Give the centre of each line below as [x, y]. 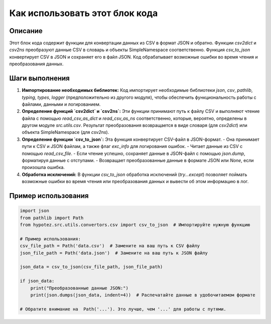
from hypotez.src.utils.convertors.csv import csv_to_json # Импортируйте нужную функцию [135, 225]
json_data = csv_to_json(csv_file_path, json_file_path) [91, 267]
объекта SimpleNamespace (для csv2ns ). [65, 132]
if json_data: [37, 281]
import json [35, 211]
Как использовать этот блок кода [84, 13]
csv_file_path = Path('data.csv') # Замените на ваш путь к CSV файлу [110, 246]
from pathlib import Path [52, 218]
